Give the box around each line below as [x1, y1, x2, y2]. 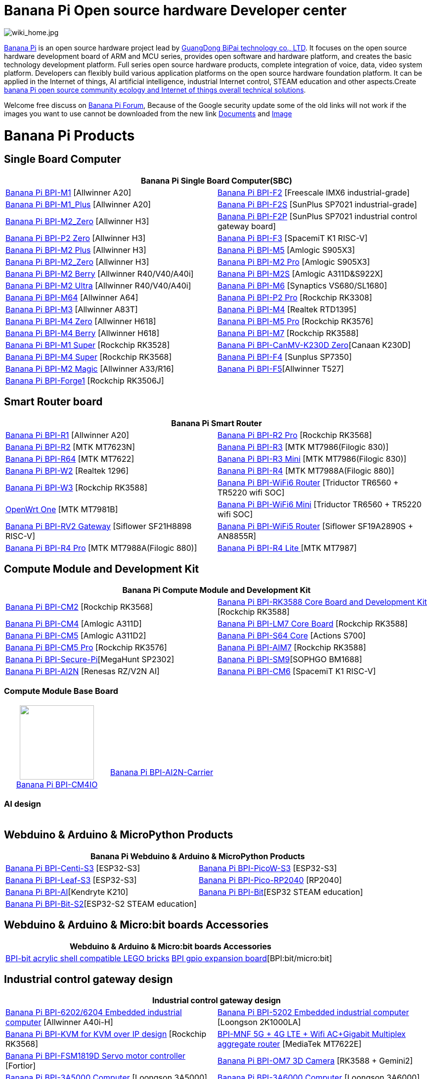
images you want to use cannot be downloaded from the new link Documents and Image [4, 109, 292, 118]
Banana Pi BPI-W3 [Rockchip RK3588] [5, 482, 147, 492]
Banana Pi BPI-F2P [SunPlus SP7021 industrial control [217, 211, 417, 221]
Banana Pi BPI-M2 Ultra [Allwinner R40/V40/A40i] [5, 280, 191, 291]
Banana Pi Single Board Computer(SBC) [140, 175, 293, 186]
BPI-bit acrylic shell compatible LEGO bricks [5, 953, 170, 963]
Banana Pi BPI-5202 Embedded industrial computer [217, 1007, 409, 1018]
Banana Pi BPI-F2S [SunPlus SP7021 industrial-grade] [217, 199, 417, 209]
